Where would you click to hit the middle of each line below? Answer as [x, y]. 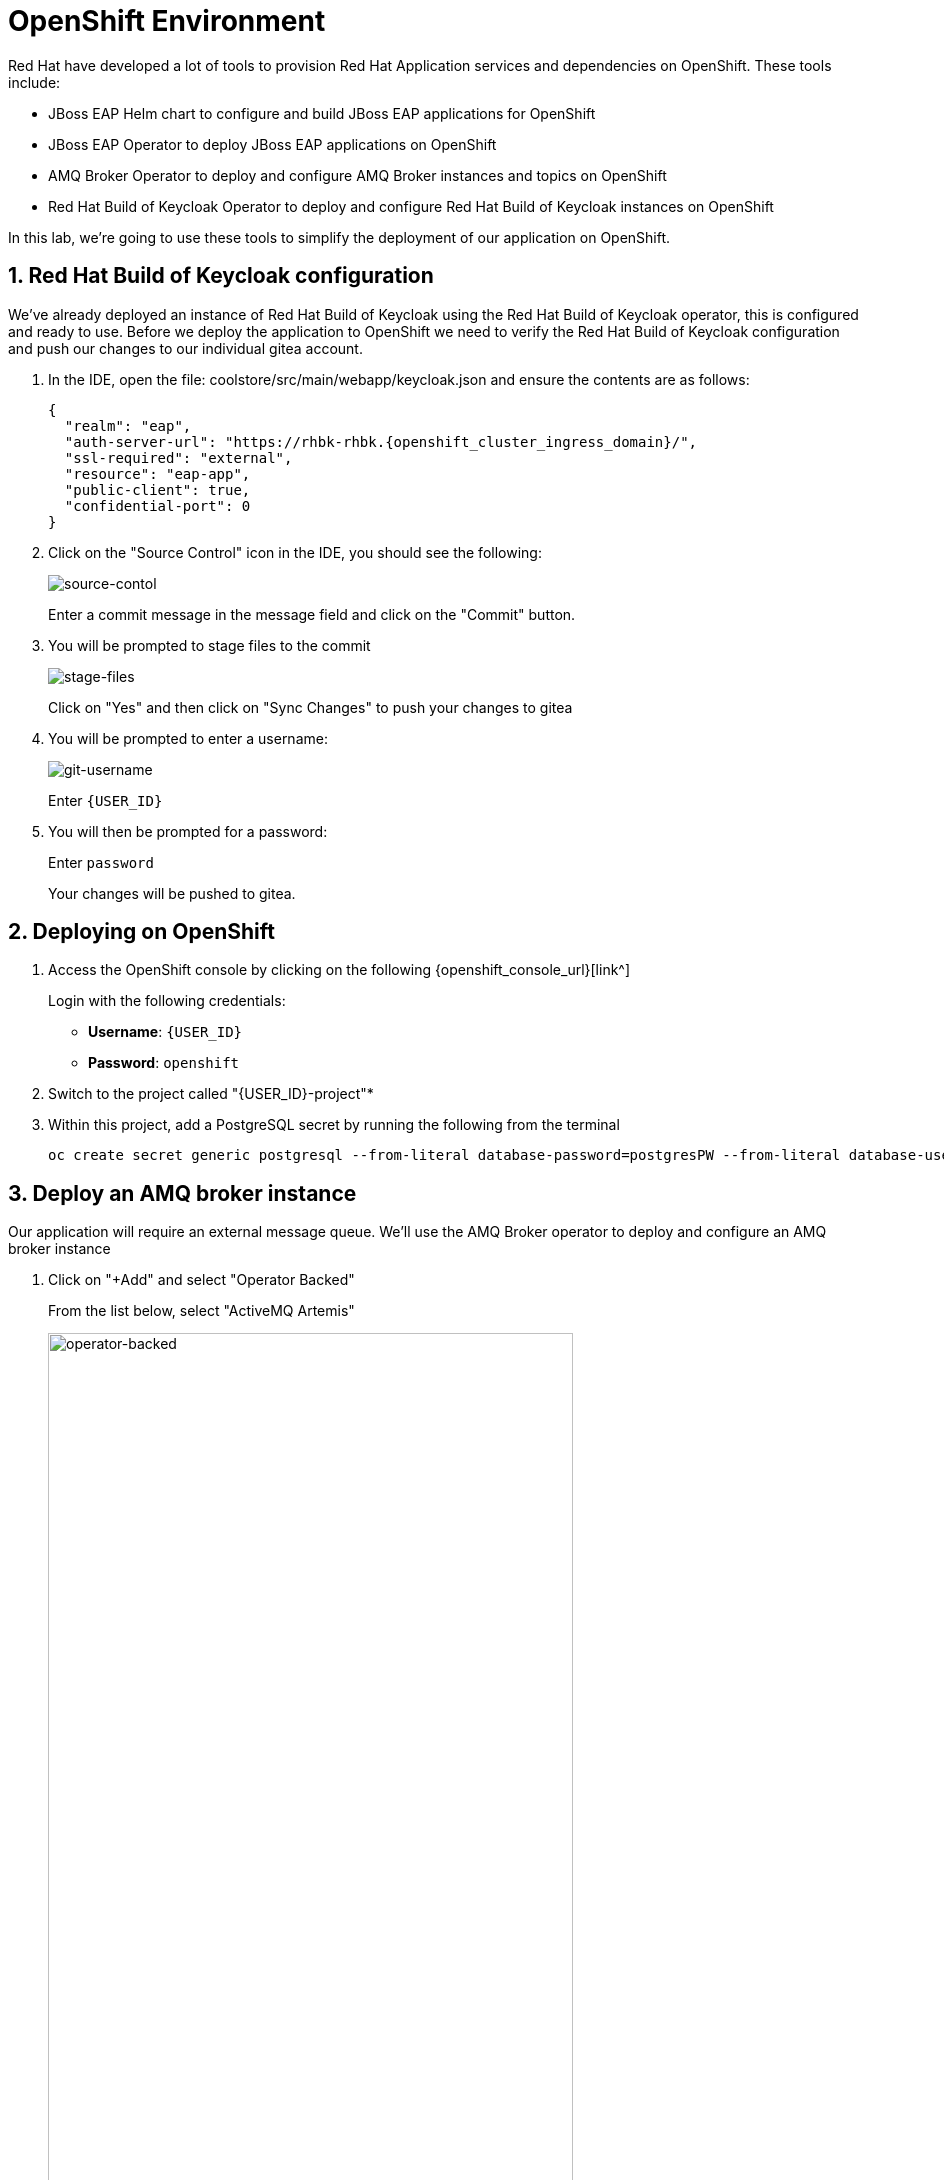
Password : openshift [164, 1063]
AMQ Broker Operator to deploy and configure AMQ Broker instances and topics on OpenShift [357, 175]
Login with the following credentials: [167, 1001]
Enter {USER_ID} [105, 800]
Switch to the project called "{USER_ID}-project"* [211, 1094]
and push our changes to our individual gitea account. [185, 348]
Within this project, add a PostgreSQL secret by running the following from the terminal [334, 1125]
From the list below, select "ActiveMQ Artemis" [201, 1311]
